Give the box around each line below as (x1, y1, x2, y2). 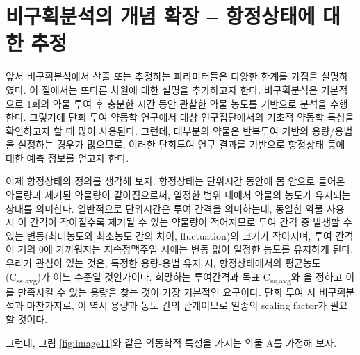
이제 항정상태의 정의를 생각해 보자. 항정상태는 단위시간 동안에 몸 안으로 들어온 (6, 174, 345, 188)
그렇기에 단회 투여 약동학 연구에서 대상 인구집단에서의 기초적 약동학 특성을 (29, 110, 354, 124)
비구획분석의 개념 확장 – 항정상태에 (6, 1, 316, 30)
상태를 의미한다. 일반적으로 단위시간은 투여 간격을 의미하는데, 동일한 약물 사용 (6, 201, 345, 215)
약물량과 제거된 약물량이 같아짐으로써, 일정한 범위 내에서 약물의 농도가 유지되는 (6, 188, 351, 202)
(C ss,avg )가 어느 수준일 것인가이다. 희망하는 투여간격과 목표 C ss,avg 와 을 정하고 (6, 269, 343, 286)
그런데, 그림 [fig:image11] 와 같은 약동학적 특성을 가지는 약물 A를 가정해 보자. (6, 335, 337, 349)
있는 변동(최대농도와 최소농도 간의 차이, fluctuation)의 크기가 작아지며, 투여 (6, 228, 332, 242)
